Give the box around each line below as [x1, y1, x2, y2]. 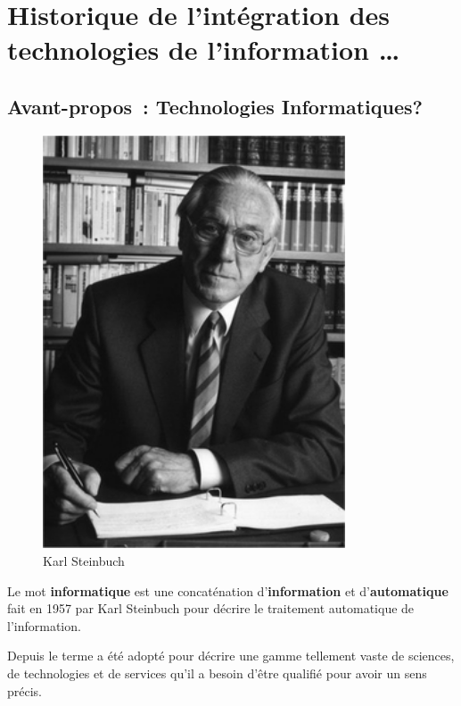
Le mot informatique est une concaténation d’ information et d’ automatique [7, 581, 449, 600]
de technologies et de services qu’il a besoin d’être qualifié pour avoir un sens [7, 663, 427, 682]
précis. [7, 681, 43, 700]
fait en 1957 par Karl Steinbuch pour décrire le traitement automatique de [7, 599, 415, 618]
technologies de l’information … [7, 31, 400, 68]
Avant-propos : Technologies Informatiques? [7, 92, 423, 120]
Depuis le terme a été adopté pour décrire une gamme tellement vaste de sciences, [7, 646, 455, 665]
